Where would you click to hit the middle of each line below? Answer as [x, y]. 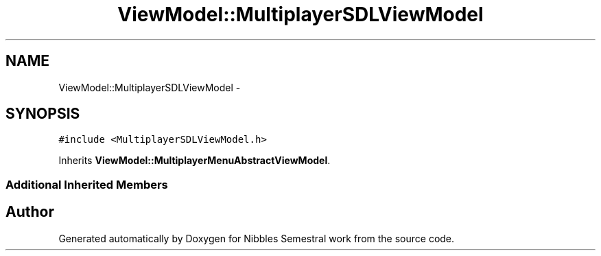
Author [30, 212]
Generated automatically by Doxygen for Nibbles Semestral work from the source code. [257, 238]
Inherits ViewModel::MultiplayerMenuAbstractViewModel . [195, 161]
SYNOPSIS [43, 114]
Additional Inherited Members [87, 184]
